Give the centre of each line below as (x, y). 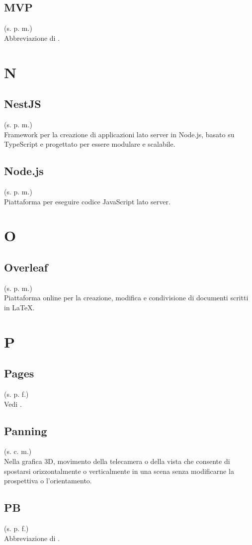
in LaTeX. (19, 307)
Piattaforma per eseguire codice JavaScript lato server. (87, 201)
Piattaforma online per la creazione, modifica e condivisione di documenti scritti (126, 298)
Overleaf (26, 267)
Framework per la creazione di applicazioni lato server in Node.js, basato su (119, 134)
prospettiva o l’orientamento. (48, 481)
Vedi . (13, 404)
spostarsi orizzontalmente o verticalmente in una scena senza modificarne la (119, 471)
